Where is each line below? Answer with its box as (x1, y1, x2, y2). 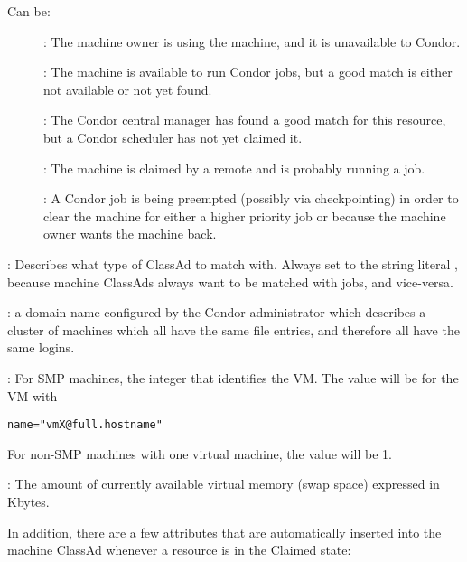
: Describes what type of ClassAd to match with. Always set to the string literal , (7, 254, 458, 273)
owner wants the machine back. (43, 224, 217, 243)
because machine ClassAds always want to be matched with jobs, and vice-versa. (7, 272, 454, 291)
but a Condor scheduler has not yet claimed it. (43, 127, 303, 146)
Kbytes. (7, 492, 50, 510)
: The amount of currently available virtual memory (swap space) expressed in (7, 474, 440, 493)
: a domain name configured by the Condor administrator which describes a (7, 303, 426, 322)
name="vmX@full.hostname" (7, 418, 163, 432)
